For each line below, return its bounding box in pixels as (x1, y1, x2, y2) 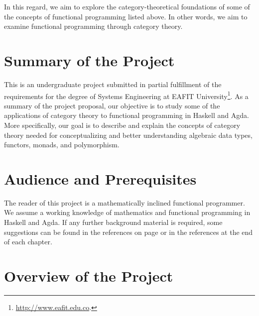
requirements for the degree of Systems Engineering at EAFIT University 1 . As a (4, 89, 249, 101)
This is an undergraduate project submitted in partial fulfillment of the (4, 79, 222, 89)
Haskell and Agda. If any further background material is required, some (4, 217, 223, 227)
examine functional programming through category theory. (4, 21, 183, 31)
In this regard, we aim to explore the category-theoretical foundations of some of (4, 1, 250, 11)
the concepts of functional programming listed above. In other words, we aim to (4, 11, 248, 21)
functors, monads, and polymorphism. (4, 139, 120, 150)
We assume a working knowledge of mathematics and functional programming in (4, 207, 251, 217)
